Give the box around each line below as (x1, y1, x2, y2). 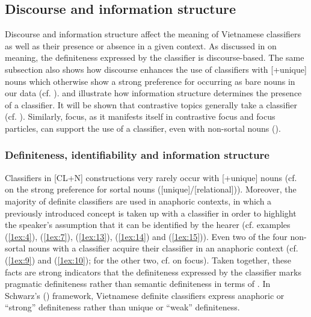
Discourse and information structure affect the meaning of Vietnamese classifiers (5, 28, 301, 40)
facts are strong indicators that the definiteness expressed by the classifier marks (5, 265, 301, 278)
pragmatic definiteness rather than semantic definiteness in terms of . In (5, 277, 271, 290)
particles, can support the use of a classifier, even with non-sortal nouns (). (5, 122, 281, 134)
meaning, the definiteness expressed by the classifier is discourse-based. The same (5, 51, 304, 64)
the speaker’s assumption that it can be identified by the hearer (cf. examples (5, 218, 291, 231)
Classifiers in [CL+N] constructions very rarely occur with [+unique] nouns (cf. (5, 171, 297, 183)
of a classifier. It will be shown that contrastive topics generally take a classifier (5, 98, 297, 111)
